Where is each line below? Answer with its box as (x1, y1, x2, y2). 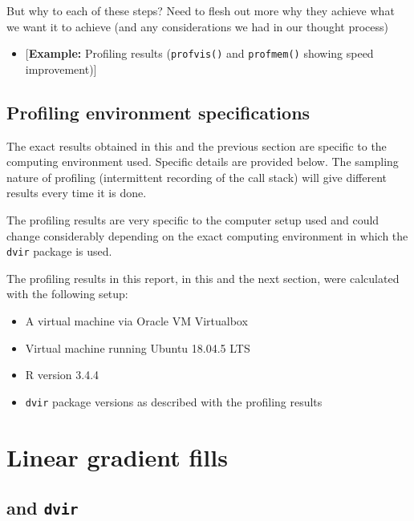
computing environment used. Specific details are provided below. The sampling (6, 153, 399, 170)
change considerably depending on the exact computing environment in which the (6, 227, 408, 244)
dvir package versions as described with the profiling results (25, 393, 323, 410)
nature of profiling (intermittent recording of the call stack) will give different (6, 168, 387, 185)
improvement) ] (25, 60, 97, 77)
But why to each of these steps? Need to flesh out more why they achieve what (6, 2, 395, 18)
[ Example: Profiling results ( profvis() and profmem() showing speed (25, 45, 374, 62)
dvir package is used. (6, 243, 112, 260)
